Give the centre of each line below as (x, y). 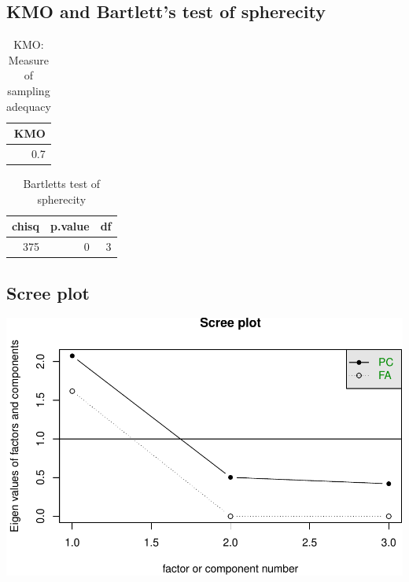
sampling (29, 90)
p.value (70, 226)
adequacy (29, 106)
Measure (28, 59)
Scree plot (48, 292)
